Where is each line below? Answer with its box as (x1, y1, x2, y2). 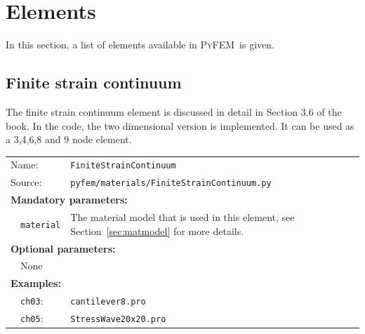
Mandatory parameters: (11, 192, 128, 207)
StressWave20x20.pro (70, 314, 166, 324)
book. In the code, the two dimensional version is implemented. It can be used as (6, 118, 354, 133)
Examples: (11, 276, 61, 290)
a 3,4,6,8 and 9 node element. (6, 132, 132, 147)
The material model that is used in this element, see (70, 210, 295, 225)
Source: (11, 175, 42, 189)
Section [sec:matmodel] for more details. (70, 223, 244, 238)
